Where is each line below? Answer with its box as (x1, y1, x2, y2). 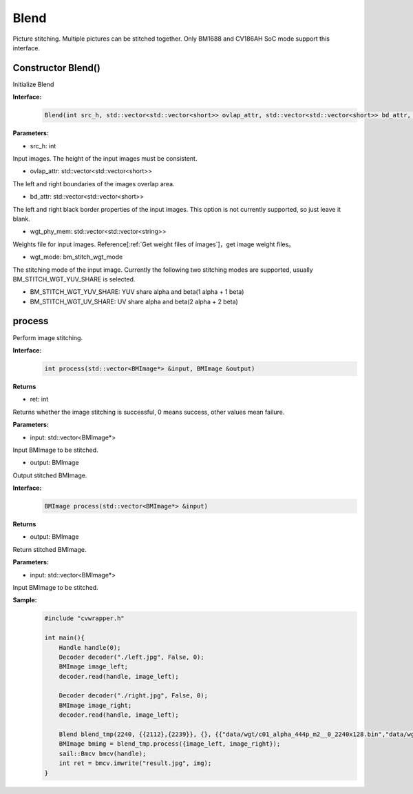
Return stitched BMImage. (12, 545, 87, 553)
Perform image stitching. (12, 333, 83, 341)
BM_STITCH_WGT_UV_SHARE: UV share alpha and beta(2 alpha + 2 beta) (30, 297, 239, 306)
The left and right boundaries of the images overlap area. (12, 179, 175, 188)
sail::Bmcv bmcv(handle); (59, 749, 147, 757)
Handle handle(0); (59, 644, 121, 651)
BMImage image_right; (59, 701, 132, 709)
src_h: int (30, 141, 56, 150)
